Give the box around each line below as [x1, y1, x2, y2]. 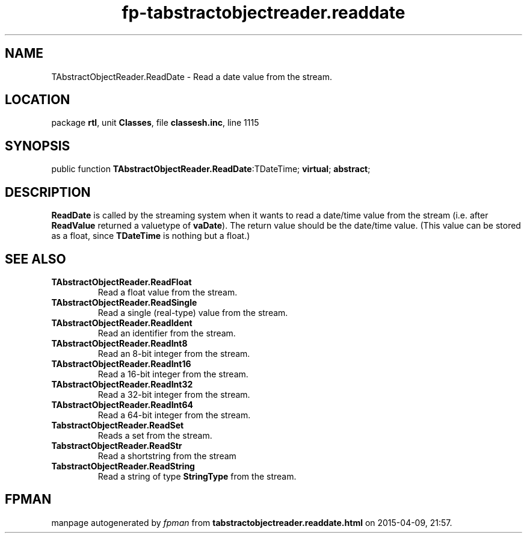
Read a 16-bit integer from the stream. [97, 368, 248, 379]
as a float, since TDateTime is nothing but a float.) [51, 230, 250, 241]
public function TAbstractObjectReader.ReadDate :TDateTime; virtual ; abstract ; [51, 164, 371, 175]
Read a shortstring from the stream [97, 450, 236, 461]
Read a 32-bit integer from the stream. [97, 389, 250, 400]
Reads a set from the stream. [97, 430, 212, 441]
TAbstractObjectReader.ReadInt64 [51, 399, 193, 410]
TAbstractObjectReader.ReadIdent [51, 317, 193, 328]
